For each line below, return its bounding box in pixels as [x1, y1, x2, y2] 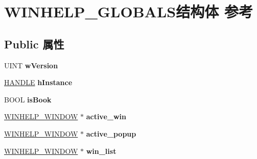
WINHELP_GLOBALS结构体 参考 [4, 1, 253, 22]
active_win [86, 111, 126, 122]
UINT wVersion [4, 60, 58, 70]
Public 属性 [4, 36, 64, 51]
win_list [86, 145, 116, 156]
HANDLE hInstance [4, 77, 73, 88]
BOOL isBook [4, 94, 52, 104]
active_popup [86, 128, 136, 139]
